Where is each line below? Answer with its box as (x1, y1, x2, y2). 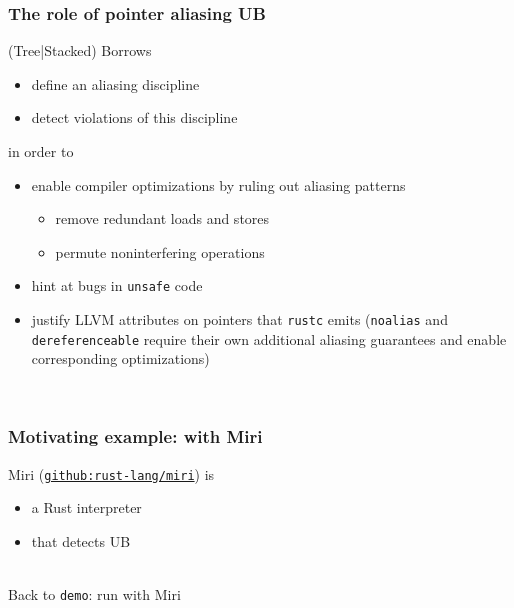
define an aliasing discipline (31, 73, 200, 94)
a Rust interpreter (31, 497, 142, 518)
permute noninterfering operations (55, 241, 265, 262)
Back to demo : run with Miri (8, 584, 181, 605)
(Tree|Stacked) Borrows (8, 40, 152, 61)
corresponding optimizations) (31, 348, 210, 369)
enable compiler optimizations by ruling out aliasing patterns (31, 174, 406, 195)
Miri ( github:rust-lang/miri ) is (8, 463, 215, 484)
